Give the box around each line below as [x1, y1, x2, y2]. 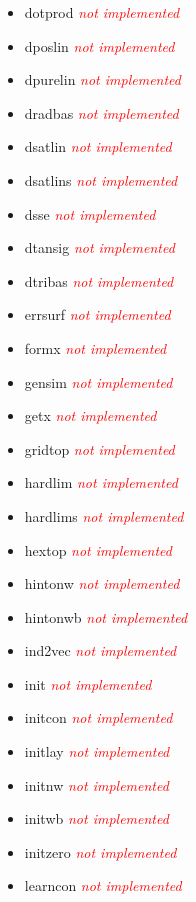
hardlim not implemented [24, 472, 178, 493]
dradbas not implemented [24, 102, 179, 123]
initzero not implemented [24, 841, 177, 862]
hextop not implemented [24, 539, 172, 560]
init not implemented [24, 673, 152, 694]
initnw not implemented [24, 774, 169, 795]
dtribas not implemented [24, 270, 174, 291]
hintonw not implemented [24, 573, 180, 594]
